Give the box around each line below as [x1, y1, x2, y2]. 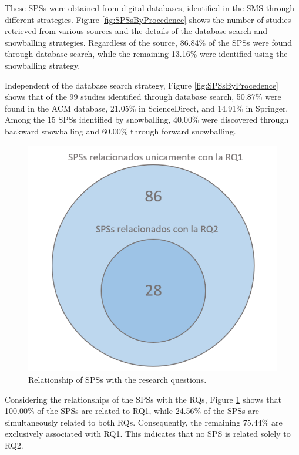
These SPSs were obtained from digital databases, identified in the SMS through [5, 2, 294, 14]
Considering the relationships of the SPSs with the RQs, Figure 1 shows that [5, 393, 282, 405]
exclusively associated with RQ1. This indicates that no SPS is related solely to [5, 427, 291, 440]
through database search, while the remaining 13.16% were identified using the [5, 48, 288, 60]
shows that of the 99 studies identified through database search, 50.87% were [5, 90, 281, 103]
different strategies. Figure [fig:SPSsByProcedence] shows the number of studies [5, 13, 291, 25]
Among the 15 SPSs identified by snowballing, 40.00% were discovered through [5, 113, 289, 126]
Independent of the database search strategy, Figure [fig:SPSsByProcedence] [5, 79, 278, 91]
